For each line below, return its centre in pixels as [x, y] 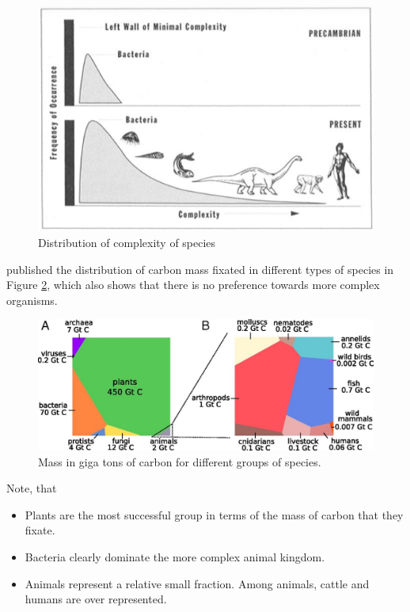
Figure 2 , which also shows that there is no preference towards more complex [193, 285]
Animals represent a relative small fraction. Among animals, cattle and [197, 583]
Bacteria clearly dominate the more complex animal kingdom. [175, 557]
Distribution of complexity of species [127, 243]
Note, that [32, 488]
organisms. [32, 300]
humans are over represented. [96, 599]
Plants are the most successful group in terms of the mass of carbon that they [214, 514]
